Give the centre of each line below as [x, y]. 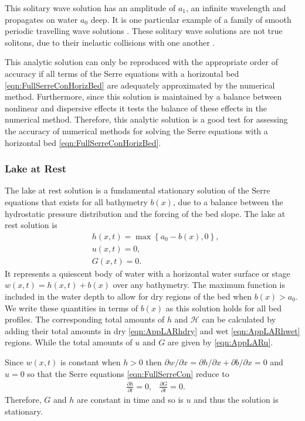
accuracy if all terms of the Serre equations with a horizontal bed [122, 73]
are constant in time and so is [130, 400]
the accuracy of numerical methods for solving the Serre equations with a [136, 130]
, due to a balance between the [228, 201]
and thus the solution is [236, 400]
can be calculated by [239, 319]
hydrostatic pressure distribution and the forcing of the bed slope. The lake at [145, 213]
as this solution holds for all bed [223, 308]
